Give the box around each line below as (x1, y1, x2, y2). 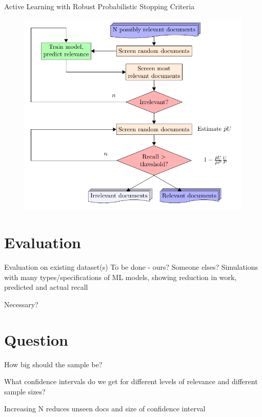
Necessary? (4, 299, 38, 309)
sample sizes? (4, 386, 46, 396)
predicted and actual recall (4, 282, 88, 292)
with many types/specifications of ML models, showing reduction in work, (4, 271, 237, 282)
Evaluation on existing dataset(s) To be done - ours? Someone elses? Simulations (4, 262, 258, 272)
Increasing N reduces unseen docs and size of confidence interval (4, 403, 206, 414)
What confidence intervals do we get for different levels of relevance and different (4, 376, 258, 387)
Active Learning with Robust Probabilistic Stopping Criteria (4, 1, 195, 11)
